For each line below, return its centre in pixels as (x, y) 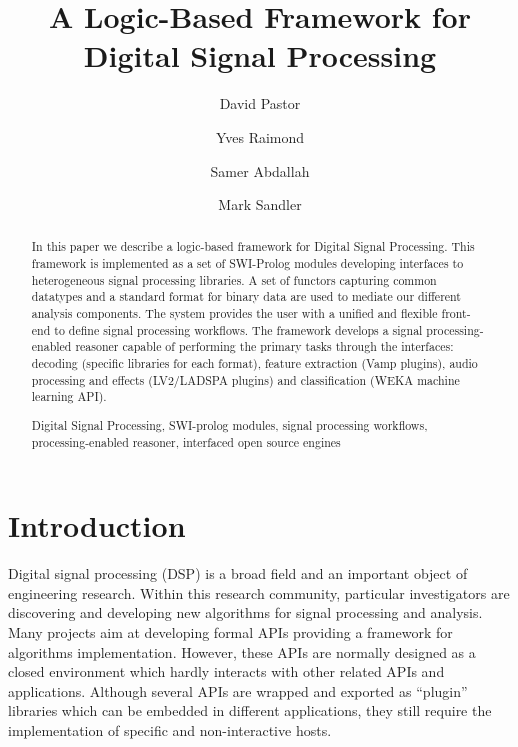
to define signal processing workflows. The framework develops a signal (238, 329)
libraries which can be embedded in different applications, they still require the (250, 710)
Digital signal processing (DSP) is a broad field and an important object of (238, 573)
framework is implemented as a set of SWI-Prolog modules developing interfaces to (247, 263)
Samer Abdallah (260, 170)
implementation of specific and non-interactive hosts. (170, 729)
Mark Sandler (260, 204)
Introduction (97, 525)
